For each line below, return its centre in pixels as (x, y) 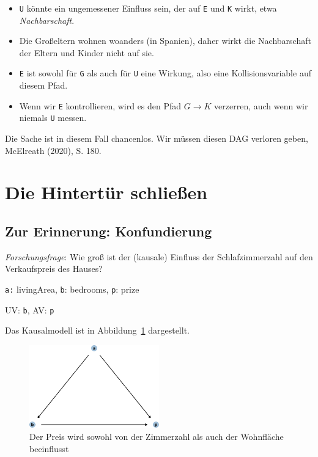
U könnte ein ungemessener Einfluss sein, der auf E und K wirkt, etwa (148, 8)
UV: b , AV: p (30, 309)
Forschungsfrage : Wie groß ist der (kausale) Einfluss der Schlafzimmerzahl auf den (159, 256)
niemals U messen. (53, 118)
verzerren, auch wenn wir (261, 105)
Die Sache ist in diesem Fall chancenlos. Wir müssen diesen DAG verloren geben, (157, 138)
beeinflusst (49, 448)
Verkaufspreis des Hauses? (54, 269)
